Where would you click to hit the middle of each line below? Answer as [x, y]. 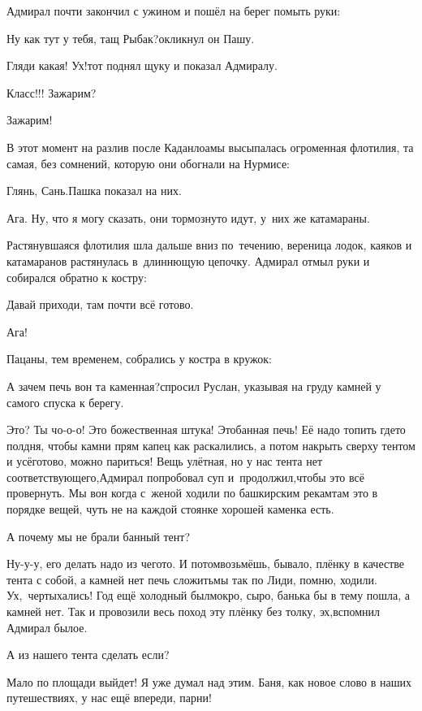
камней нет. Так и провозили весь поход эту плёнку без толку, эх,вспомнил [194, 611]
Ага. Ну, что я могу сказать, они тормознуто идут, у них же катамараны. [188, 217]
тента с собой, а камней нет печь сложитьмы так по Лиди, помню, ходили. [192, 579]
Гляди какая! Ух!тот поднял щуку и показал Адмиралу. [142, 65]
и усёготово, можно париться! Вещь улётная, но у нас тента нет [165, 461]
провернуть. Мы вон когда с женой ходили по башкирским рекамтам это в [192, 493]
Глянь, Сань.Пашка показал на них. [94, 191]
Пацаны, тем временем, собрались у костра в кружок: [139, 359]
